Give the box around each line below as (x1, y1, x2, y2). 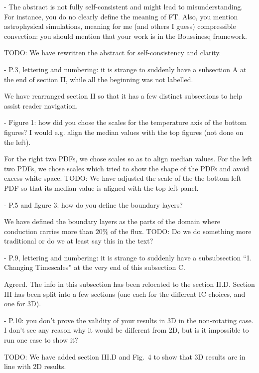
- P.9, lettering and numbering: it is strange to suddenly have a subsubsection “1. (4, 252, 252, 262)
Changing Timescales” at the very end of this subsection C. (4, 262, 185, 272)
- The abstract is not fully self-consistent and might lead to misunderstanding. (4, 1, 243, 11)
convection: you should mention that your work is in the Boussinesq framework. (4, 30, 248, 41)
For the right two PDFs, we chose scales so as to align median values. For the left (4, 153, 252, 164)
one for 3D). (4, 298, 41, 309)
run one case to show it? (4, 335, 78, 345)
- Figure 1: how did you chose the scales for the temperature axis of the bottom (4, 117, 247, 127)
